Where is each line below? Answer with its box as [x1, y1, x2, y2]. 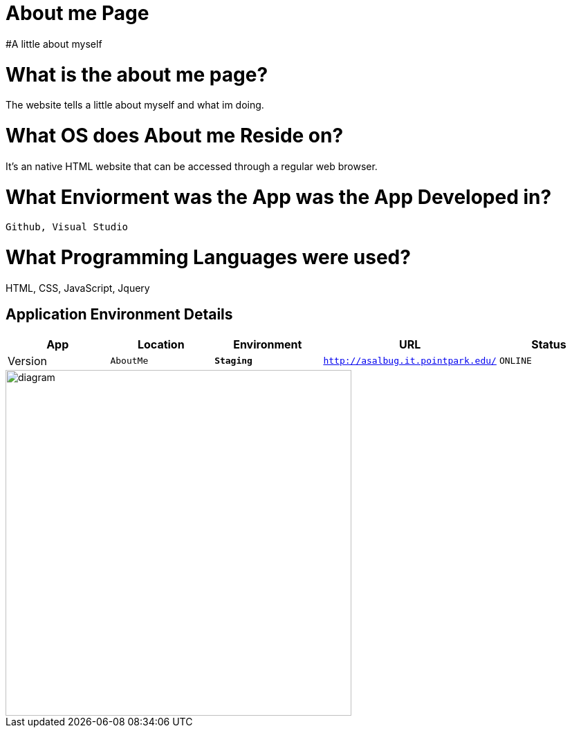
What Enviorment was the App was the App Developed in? [6, 185, 552, 209]
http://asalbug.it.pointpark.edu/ [323, 355, 497, 366]
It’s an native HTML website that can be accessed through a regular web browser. [6, 160, 378, 172]
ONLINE [499, 355, 532, 366]
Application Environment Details [6, 306, 233, 324]
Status [531, 337, 566, 351]
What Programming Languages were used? [6, 245, 411, 269]
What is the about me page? [6, 62, 268, 86]
